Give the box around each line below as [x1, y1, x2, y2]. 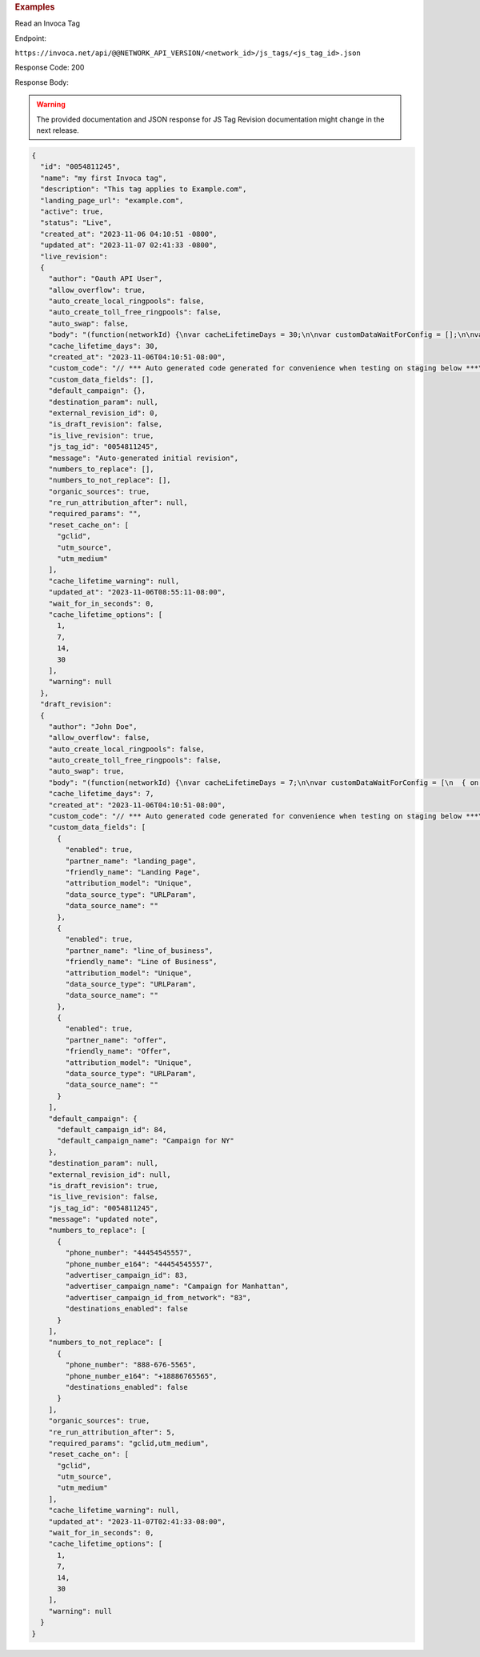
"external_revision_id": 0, [48, 408, 159, 418]
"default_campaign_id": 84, [57, 1125, 167, 1134]
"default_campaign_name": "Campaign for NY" [57, 1136, 235, 1146]
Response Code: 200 [14, 62, 85, 72]
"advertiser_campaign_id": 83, [65, 1271, 188, 1280]
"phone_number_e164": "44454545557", [65, 1259, 214, 1268]
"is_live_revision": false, [48, 1192, 159, 1202]
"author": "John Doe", [48, 722, 138, 731]
